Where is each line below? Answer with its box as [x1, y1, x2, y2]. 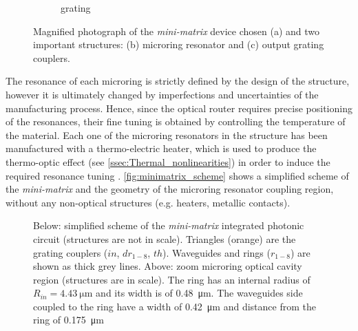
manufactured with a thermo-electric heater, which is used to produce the [6, 141, 317, 156]
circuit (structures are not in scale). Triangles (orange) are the [33, 231, 296, 246]
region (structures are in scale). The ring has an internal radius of [33, 272, 310, 286]
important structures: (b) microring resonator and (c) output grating [33, 37, 324, 52]
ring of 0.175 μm [33, 312, 104, 327]
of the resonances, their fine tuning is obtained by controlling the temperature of [6, 114, 346, 129]
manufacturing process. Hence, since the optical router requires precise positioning [6, 100, 352, 115]
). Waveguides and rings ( [162, 245, 271, 259]
